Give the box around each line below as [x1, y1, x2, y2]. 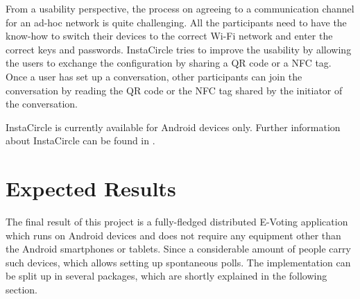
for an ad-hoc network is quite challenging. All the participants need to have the [6, 15, 347, 29]
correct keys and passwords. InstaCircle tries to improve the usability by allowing [6, 42, 352, 56]
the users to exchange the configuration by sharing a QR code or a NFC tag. [6, 55, 332, 70]
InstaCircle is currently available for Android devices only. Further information [6, 119, 341, 134]
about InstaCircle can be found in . [6, 133, 155, 148]
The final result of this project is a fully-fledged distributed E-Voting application [6, 214, 348, 229]
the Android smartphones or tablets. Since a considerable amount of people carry [6, 241, 351, 256]
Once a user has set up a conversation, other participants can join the [6, 69, 302, 83]
